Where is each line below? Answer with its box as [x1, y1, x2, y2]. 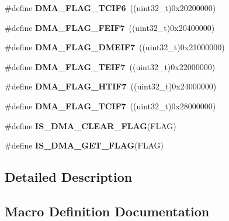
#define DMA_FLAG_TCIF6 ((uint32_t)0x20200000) [5, 2, 216, 13]
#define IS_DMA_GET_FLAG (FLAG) [5, 139, 164, 151]
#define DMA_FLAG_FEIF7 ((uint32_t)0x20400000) [5, 21, 215, 33]
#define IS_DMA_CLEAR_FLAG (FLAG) [5, 119, 176, 132]
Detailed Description [5, 168, 133, 186]
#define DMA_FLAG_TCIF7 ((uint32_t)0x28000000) [5, 99, 216, 112]
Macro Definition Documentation [5, 202, 210, 220]
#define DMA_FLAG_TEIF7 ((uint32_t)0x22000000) [5, 60, 216, 72]
